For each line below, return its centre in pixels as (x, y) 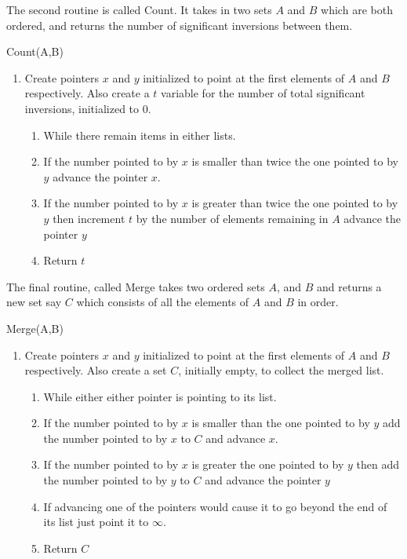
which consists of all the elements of (163, 302)
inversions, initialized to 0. (88, 108)
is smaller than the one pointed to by (281, 423)
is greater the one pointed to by (268, 464)
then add (378, 464)
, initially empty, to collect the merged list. (281, 370)
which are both (357, 9)
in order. (318, 302)
